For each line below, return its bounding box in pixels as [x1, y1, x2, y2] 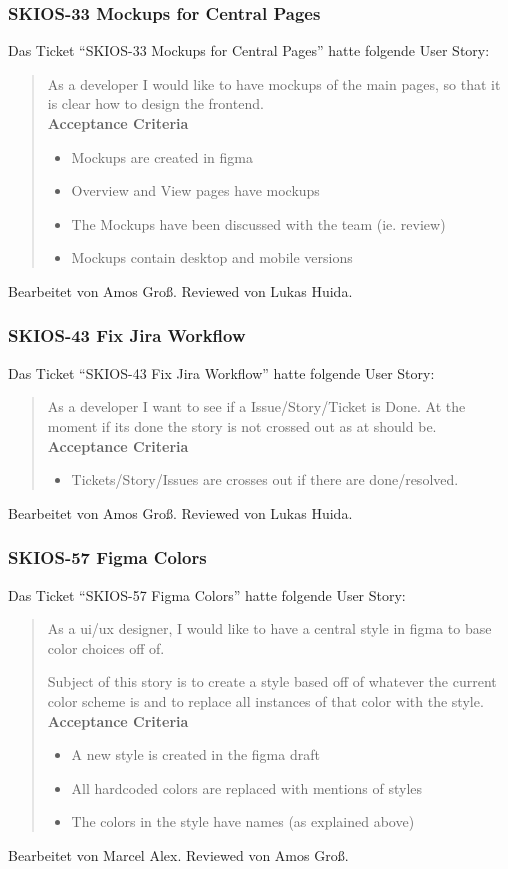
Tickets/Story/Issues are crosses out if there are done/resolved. [71, 469, 459, 490]
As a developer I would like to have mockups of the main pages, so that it [47, 73, 501, 94]
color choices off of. [47, 637, 165, 658]
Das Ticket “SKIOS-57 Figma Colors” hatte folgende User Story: [8, 584, 406, 605]
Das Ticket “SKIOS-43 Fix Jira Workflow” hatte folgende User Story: [8, 362, 435, 383]
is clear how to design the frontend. [47, 93, 264, 114]
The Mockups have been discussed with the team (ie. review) [71, 213, 446, 234]
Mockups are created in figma [71, 146, 253, 167]
